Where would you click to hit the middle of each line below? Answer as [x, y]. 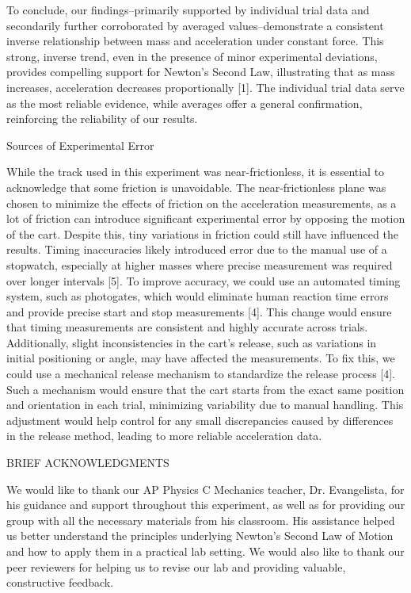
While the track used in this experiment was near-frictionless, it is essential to [196, 172]
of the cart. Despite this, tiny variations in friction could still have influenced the [202, 233]
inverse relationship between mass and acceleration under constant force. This [195, 41]
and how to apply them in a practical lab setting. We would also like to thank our [205, 551]
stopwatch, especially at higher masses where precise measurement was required [200, 264]
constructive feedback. [60, 582]
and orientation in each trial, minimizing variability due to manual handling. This [205, 405]
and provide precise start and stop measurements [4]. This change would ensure [199, 311]
